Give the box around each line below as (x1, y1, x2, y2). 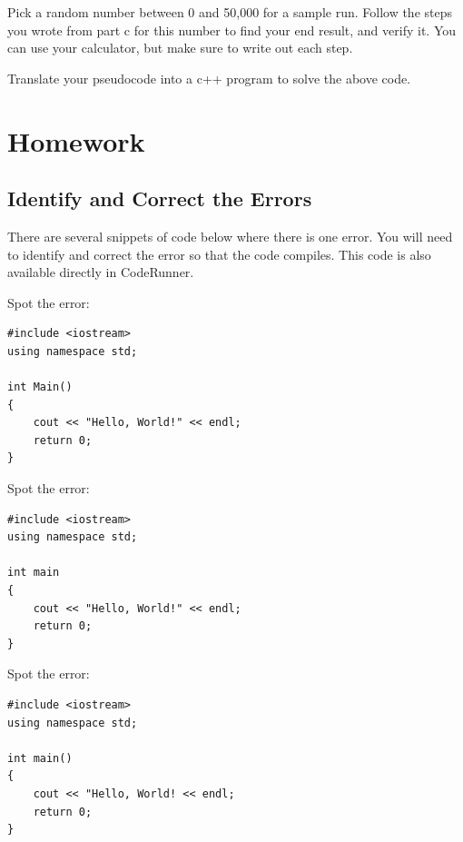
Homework (7, 122, 145, 159)
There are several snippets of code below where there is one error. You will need (7, 226, 453, 245)
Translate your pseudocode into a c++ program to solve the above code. (7, 68, 411, 87)
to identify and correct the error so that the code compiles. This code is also (7, 244, 431, 263)
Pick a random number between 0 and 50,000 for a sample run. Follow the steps (7, 3, 452, 21)
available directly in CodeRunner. (7, 263, 194, 282)
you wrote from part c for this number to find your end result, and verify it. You (7, 20, 457, 39)
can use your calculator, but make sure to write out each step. (7, 38, 353, 57)
